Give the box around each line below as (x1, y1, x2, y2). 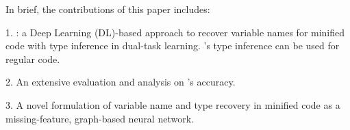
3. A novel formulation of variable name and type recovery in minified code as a (5, 97, 340, 112)
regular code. (5, 51, 60, 66)
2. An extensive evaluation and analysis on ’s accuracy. (5, 75, 236, 89)
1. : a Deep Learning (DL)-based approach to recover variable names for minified (5, 25, 345, 39)
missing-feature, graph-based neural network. (5, 111, 194, 125)
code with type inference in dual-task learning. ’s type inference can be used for (5, 38, 340, 53)
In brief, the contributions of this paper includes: (5, 2, 210, 16)
